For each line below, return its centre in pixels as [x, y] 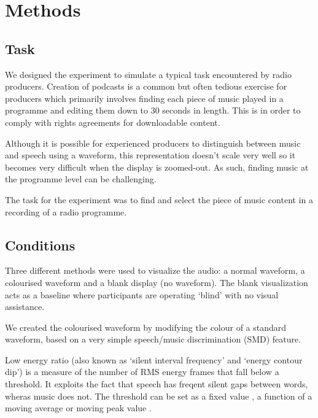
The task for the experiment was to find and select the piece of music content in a [159, 199]
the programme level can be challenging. [81, 179]
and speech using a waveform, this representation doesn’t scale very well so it [150, 155]
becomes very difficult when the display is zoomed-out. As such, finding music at [157, 167]
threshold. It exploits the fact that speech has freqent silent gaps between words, [157, 384]
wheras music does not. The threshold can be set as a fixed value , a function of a [159, 396]
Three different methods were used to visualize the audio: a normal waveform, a [155, 270]
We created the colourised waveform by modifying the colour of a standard [146, 327]
